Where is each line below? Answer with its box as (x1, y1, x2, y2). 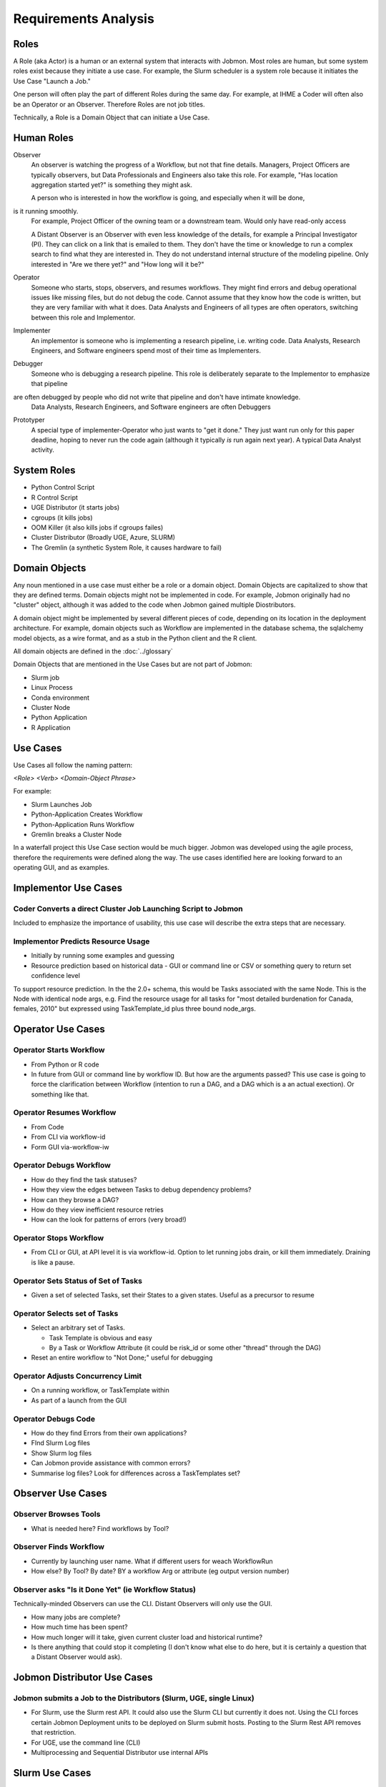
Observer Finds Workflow (13, 1542, 105, 1552)
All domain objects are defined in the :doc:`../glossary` (13, 647, 173, 655)
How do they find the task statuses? (31, 1175, 137, 1184)
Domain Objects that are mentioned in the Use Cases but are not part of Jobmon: (13, 660, 253, 668)
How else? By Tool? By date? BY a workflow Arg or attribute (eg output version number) (31, 1567, 289, 1575)
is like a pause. (31, 1258, 75, 1267)
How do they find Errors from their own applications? (31, 1428, 187, 1437)
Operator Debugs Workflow (13, 1160, 111, 1170)
